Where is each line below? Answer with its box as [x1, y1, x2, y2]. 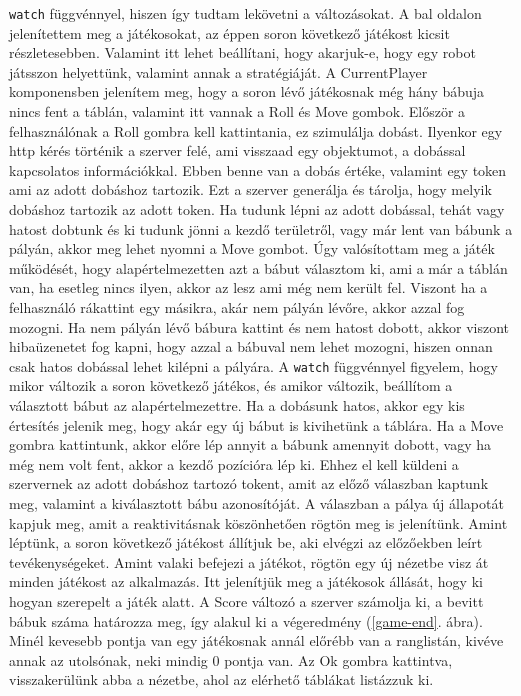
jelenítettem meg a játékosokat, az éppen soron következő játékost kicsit [9, 22, 450, 43]
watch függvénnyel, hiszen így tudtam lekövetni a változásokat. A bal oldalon [9, 3, 482, 23]
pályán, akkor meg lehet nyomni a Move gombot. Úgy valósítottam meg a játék [9, 238, 495, 259]
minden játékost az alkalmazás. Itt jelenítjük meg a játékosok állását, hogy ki [9, 571, 483, 592]
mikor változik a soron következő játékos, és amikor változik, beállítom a [9, 375, 453, 396]
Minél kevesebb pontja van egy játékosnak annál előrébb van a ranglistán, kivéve [9, 630, 504, 651]
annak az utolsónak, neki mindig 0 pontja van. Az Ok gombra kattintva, [9, 649, 453, 670]
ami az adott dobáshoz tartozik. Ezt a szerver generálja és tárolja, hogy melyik [9, 179, 492, 200]
